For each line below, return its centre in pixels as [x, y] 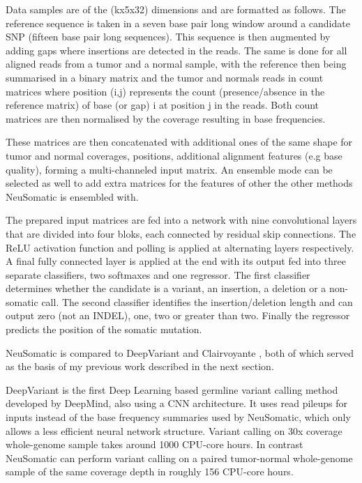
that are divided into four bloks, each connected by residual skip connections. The [181, 233]
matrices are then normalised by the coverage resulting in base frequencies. [166, 118]
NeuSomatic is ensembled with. [72, 196]
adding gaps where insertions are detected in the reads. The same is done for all [176, 50]
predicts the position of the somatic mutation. [104, 329]
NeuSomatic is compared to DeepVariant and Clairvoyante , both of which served [180, 352]
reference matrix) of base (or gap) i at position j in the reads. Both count [163, 105]
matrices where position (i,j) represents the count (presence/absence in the [165, 91]
